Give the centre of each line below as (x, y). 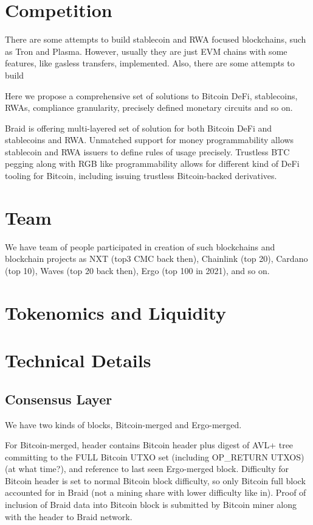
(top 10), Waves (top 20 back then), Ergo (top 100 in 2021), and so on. (137, 270)
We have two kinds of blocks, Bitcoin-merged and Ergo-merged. (123, 424)
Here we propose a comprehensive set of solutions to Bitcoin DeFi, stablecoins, (151, 95)
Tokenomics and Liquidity (115, 312)
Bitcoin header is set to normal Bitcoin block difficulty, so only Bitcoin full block (155, 480)
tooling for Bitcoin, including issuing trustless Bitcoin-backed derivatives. (141, 176)
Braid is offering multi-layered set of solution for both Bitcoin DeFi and (139, 128)
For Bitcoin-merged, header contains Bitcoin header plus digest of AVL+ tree (149, 445)
